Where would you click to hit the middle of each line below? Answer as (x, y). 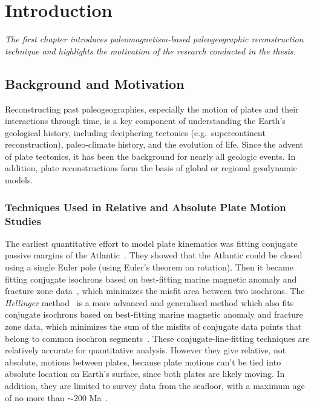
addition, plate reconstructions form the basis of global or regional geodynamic (151, 168)
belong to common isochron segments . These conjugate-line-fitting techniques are (157, 338)
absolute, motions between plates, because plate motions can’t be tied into (143, 362)
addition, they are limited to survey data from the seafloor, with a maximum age (155, 385)
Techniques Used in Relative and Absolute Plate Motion (146, 207)
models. (19, 180)
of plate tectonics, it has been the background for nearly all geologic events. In (150, 156)
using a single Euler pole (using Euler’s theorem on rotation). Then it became (149, 267)
